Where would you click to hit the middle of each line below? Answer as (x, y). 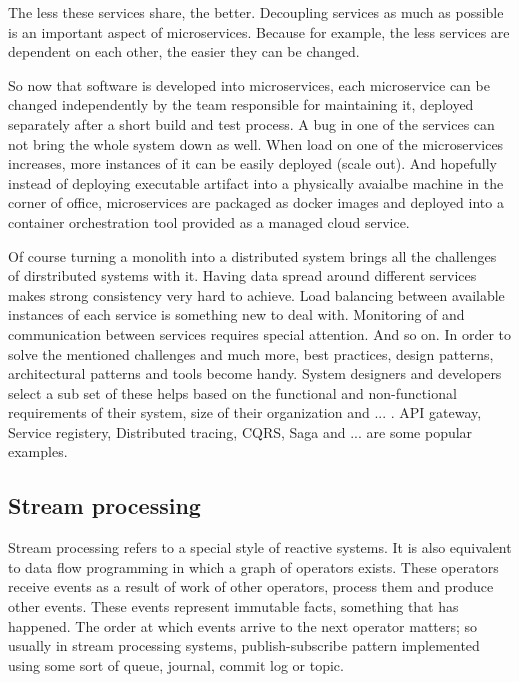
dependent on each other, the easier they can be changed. (184, 51)
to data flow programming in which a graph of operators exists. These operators (253, 566)
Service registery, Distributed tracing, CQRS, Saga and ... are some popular (240, 431)
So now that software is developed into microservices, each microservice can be (249, 84)
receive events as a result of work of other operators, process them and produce (251, 586)
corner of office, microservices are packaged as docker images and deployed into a (256, 202)
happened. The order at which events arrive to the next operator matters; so (243, 625)
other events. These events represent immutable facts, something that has (233, 606)
